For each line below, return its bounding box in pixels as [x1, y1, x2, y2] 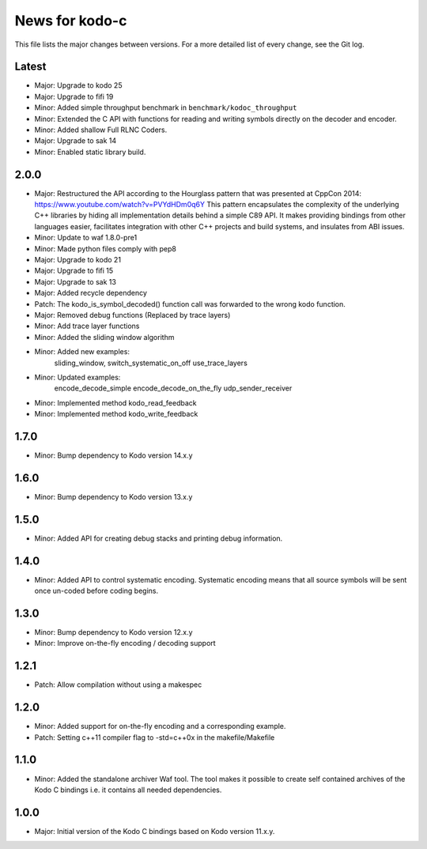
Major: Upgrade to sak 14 [34, 136, 117, 145]
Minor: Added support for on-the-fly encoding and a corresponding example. [34, 722, 286, 731]
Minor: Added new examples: [34, 347, 130, 357]
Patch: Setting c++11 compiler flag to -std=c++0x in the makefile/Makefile [34, 732, 275, 742]
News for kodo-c [14, 12, 127, 29]
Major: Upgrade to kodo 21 [34, 255, 122, 265]
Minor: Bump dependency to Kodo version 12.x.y [34, 628, 193, 637]
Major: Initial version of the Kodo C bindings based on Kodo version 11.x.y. [34, 826, 275, 836]
